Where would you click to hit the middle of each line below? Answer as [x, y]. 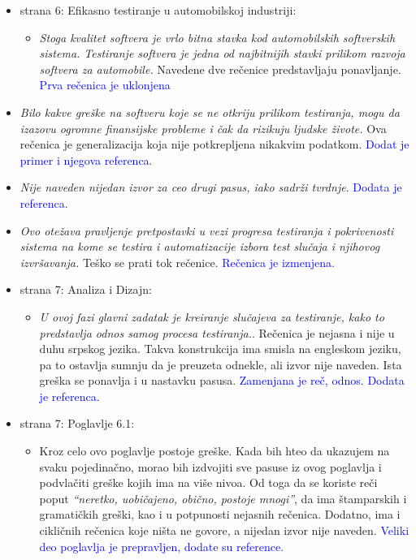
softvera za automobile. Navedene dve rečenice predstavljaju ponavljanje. [220, 69]
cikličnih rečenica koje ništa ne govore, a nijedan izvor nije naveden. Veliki [224, 530]
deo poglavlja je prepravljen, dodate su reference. [162, 546]
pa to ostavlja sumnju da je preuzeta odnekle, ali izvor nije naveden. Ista [221, 364]
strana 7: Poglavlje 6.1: [77, 423]
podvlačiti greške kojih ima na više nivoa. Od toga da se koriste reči [208, 482]
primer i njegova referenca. [86, 159]
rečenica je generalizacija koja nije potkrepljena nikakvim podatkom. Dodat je [214, 144]
